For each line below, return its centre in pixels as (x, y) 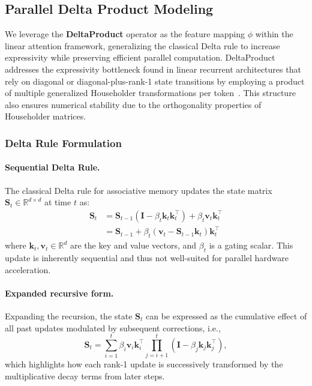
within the (274, 34)
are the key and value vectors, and (133, 245)
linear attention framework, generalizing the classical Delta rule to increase (142, 45)
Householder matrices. (46, 116)
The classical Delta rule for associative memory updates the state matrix (139, 190)
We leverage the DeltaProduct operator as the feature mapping (125, 34)
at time (58, 202)
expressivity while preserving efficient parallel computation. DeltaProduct (140, 57)
